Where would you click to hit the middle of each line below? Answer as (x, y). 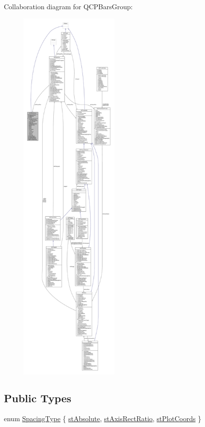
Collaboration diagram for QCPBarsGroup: (68, 6)
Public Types (38, 398)
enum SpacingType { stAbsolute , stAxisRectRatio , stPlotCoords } (103, 418)
